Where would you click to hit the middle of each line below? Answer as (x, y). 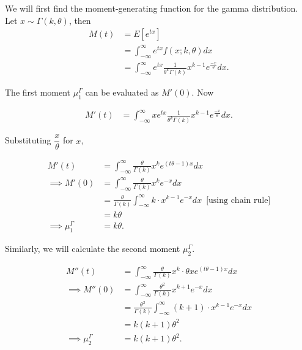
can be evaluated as (122, 92)
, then (80, 20)
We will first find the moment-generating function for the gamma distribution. (152, 8)
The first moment (38, 92)
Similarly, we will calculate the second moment (93, 248)
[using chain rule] (238, 200)
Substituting (28, 140)
